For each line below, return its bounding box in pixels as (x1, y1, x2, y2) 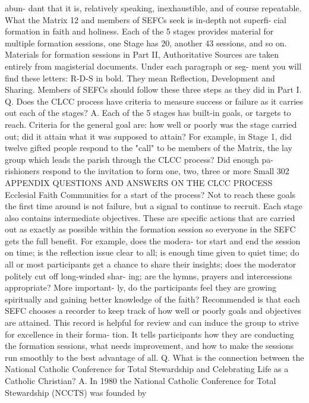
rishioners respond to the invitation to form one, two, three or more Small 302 (5, 165, 289, 177)
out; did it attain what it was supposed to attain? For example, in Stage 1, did (5, 130, 292, 142)
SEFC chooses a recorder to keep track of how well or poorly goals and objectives (5, 304, 301, 317)
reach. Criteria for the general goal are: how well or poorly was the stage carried (5, 118, 297, 130)
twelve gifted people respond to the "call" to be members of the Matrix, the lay (5, 141, 292, 154)
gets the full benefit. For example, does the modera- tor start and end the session (5, 234, 301, 247)
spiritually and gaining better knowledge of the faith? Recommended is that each (5, 292, 300, 305)
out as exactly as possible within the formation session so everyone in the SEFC (5, 223, 296, 235)
